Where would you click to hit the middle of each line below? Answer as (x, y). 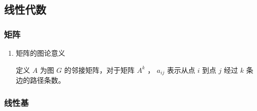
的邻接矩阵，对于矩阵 (99, 70)
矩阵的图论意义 (40, 53)
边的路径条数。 (40, 80)
